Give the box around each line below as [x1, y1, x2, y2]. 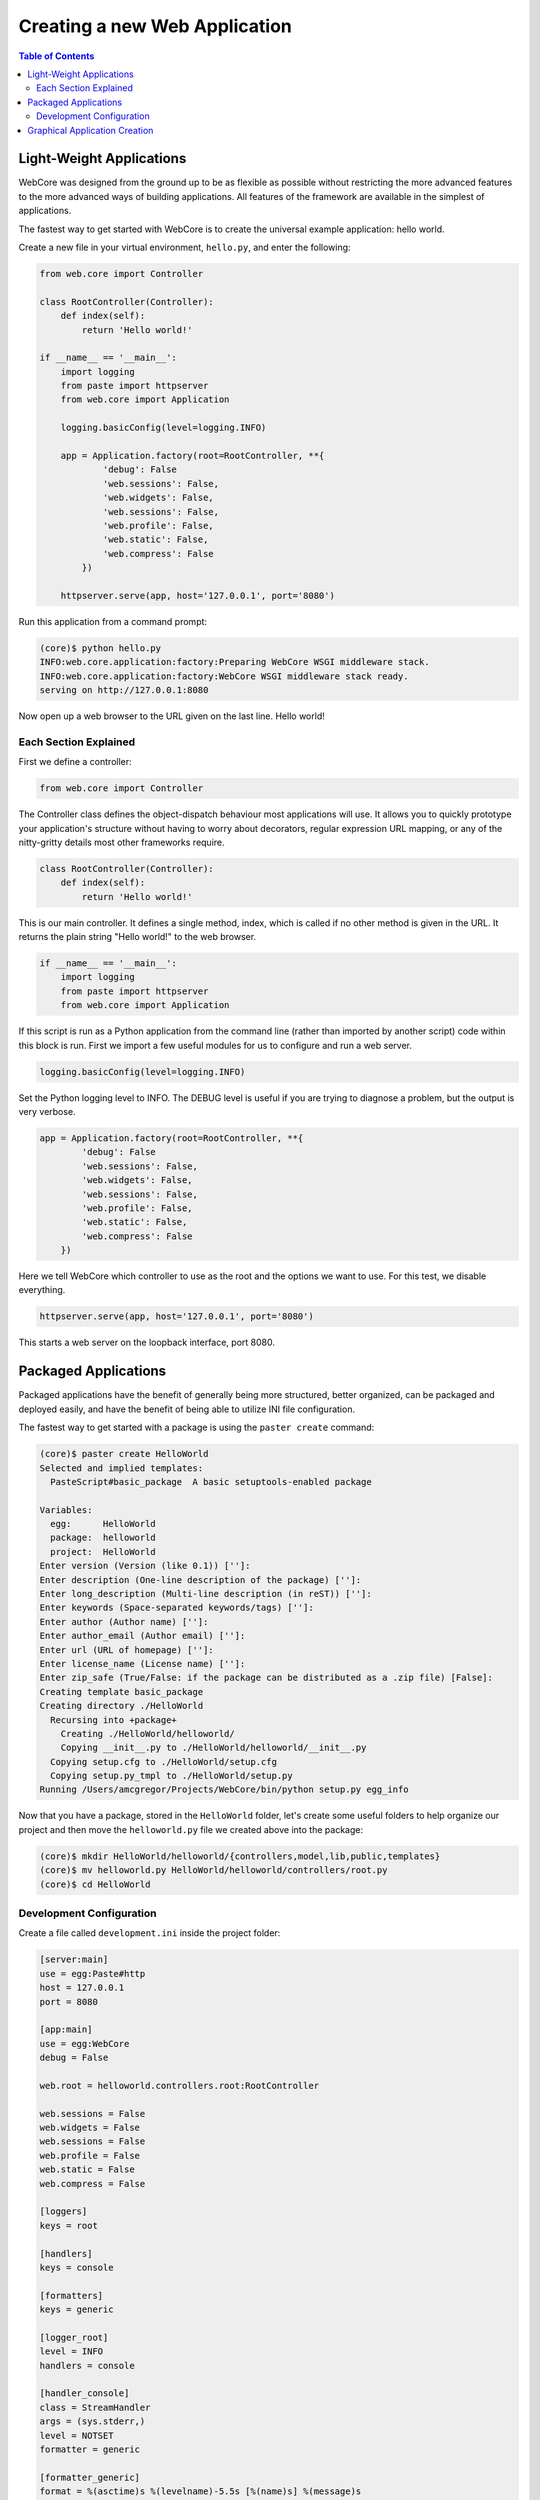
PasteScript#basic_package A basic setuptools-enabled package [50, 1476, 372, 1487]
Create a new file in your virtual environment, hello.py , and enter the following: [18, 241, 351, 253]
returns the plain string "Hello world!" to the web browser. [18, 931, 257, 943]
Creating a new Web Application [18, 15, 292, 37]
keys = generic [39, 2304, 114, 2315]
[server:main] [39, 1954, 109, 1965]
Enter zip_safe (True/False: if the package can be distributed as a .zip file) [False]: [39, 1672, 494, 1684]
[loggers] [39, 2206, 88, 2217]
